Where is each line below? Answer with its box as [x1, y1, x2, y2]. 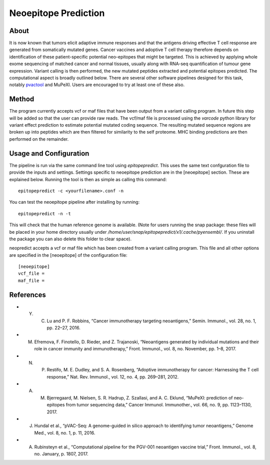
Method [9, 95, 34, 104]
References [9, 290, 46, 299]
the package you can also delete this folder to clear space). [9, 236, 132, 242]
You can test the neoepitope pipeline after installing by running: [9, 199, 140, 205]
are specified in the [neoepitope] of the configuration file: [9, 252, 127, 258]
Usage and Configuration [9, 149, 89, 158]
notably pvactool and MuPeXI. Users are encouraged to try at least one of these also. [9, 82, 185, 88]
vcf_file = [18, 271, 45, 276]
